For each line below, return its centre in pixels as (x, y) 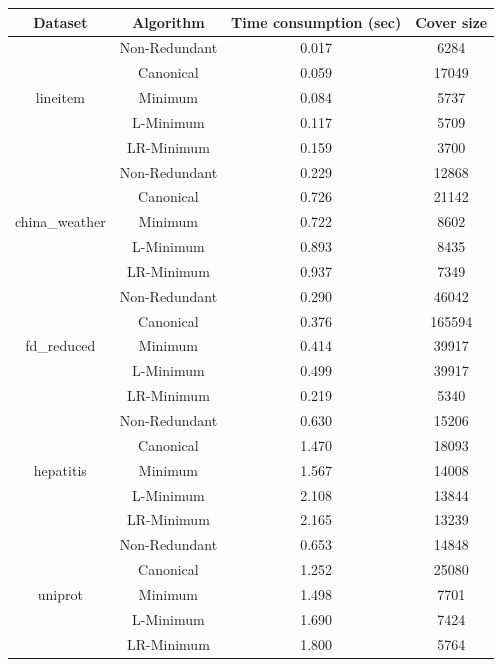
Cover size (451, 21)
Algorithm (168, 21)
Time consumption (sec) (316, 21)
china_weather (60, 221)
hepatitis (60, 469)
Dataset (60, 21)
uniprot (60, 593)
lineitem (60, 97)
